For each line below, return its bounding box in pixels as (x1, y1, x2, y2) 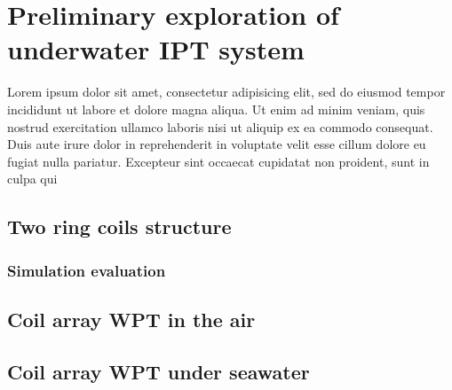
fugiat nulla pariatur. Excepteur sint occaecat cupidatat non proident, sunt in (7, 152, 430, 170)
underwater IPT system (7, 31, 305, 67)
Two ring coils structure (7, 213, 232, 240)
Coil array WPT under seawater (7, 357, 310, 385)
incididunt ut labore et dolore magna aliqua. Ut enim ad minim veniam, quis (7, 99, 425, 118)
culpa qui (7, 169, 58, 188)
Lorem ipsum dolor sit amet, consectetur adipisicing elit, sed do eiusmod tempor (7, 82, 446, 101)
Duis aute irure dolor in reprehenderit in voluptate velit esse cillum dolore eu (7, 135, 426, 153)
